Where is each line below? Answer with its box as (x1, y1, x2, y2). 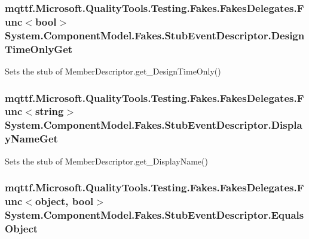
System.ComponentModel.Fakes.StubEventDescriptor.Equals (5, 207, 304, 222)
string (35, 104, 64, 119)
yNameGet (5, 131, 58, 146)
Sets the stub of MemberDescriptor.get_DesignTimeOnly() (5, 64, 221, 77)
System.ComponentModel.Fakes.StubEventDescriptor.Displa (5, 117, 302, 132)
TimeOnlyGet (5, 41, 73, 56)
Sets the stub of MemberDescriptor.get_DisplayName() (5, 154, 208, 167)
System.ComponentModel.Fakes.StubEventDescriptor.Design (5, 27, 305, 42)
